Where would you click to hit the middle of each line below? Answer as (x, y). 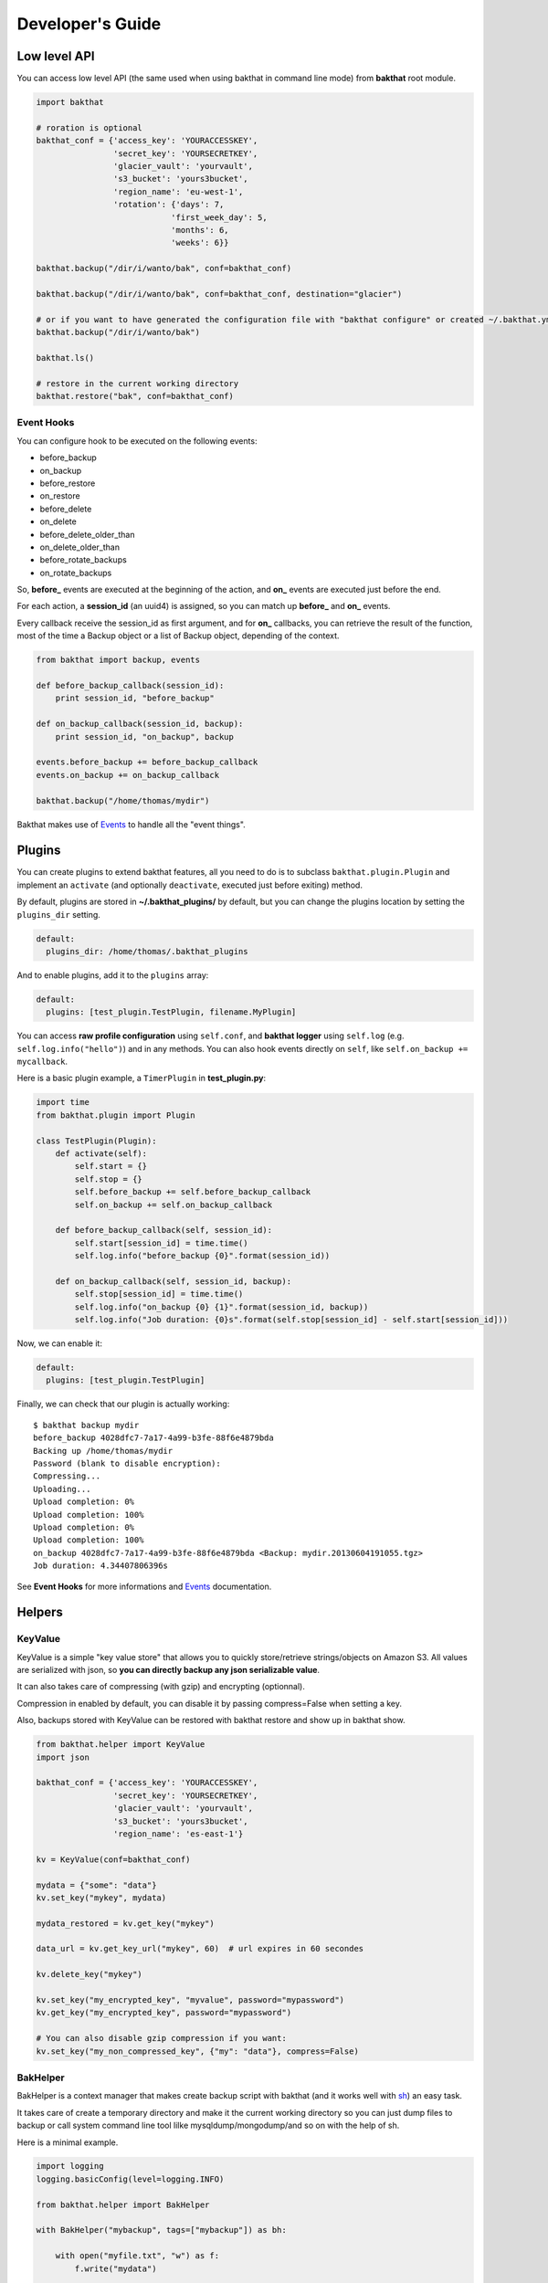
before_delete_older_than (87, 534)
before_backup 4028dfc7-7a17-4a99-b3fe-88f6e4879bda (153, 1438)
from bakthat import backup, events (118, 660)
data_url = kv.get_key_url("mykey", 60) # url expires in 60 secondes (200, 1949)
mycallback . (42, 1062)
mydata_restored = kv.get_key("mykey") (125, 1923)
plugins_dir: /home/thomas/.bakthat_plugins (147, 951)
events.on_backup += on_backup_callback (127, 775)
